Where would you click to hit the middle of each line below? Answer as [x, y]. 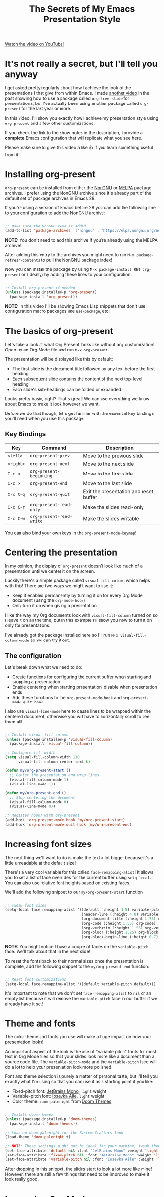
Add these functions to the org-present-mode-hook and [67, 697]
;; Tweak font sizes [26, 905]
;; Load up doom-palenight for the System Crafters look [64, 1133]
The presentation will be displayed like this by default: [59, 359]
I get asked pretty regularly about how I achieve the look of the [68, 88]
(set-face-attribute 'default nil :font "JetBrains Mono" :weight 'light [82, 1151]
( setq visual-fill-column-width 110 [42, 757]
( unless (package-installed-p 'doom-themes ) [51, 1119]
